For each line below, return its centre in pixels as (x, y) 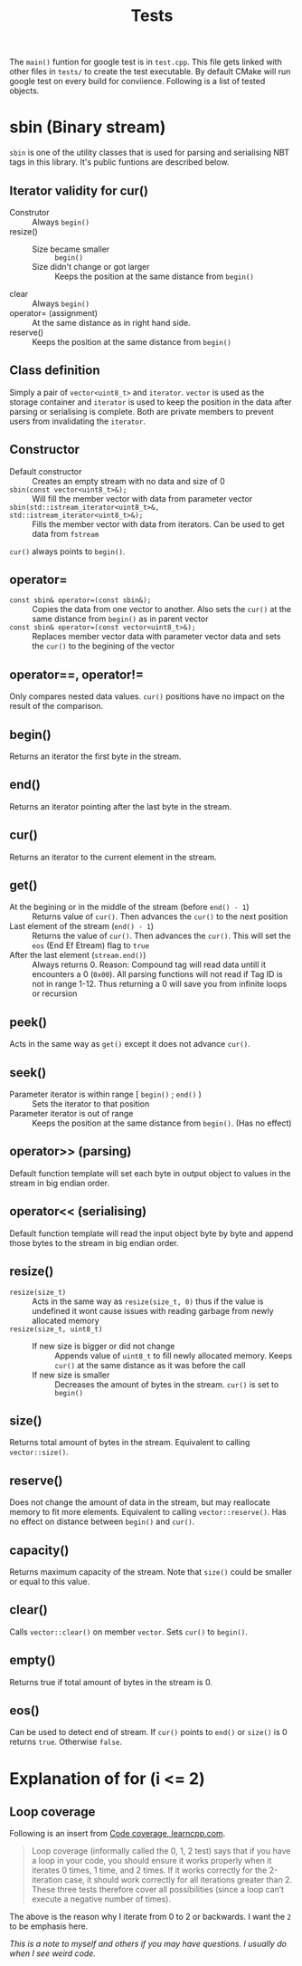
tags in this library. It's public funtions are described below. (119, 162)
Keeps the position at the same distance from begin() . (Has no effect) (162, 1123)
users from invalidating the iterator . (78, 421)
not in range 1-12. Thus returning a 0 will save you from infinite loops (160, 984)
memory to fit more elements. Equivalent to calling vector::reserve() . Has (148, 1512)
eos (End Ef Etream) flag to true (91, 945)
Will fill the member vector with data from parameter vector (142, 498)
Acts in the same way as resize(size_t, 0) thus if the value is (148, 1301)
